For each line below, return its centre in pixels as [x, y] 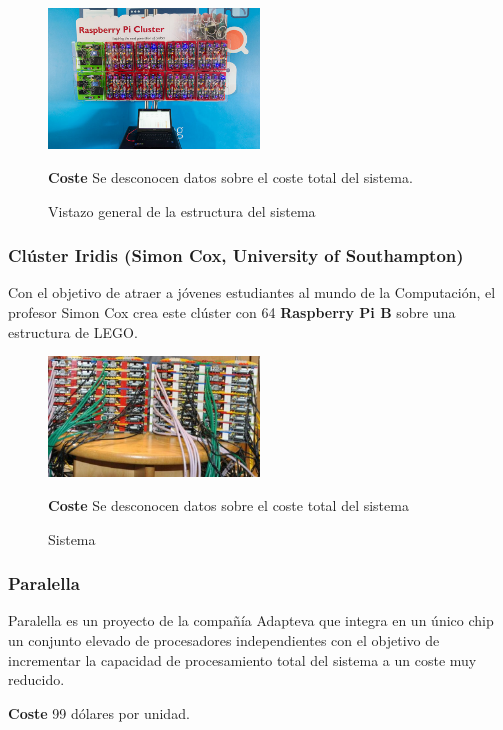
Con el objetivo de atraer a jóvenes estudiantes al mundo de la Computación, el [252, 292]
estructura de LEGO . [73, 331]
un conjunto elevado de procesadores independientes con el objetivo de [224, 640]
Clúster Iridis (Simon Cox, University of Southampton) [236, 255]
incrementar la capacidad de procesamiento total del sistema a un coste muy [242, 659]
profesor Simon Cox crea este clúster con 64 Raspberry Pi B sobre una [232, 311]
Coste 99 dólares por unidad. [99, 712]
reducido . [36, 679]
